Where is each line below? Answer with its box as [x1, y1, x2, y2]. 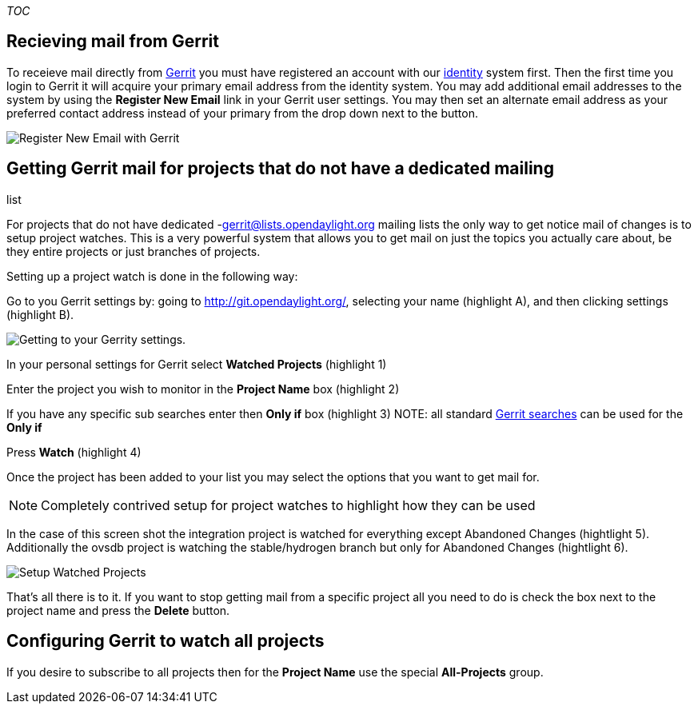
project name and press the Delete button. [6, 603, 230, 617]
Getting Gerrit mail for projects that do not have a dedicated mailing [6, 158, 554, 179]
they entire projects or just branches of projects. [6, 244, 261, 258]
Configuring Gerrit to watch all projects [6, 631, 325, 652]
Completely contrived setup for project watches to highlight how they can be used [41, 497, 536, 513]
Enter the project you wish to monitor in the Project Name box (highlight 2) [6, 381, 400, 396]
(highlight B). [6, 307, 74, 321]
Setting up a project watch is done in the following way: [6, 269, 298, 283]
